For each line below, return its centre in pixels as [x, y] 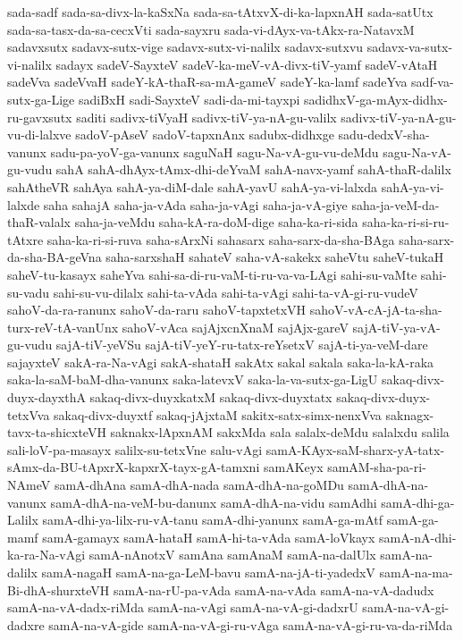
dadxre [26, 624]
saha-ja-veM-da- [396, 204]
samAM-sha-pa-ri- [377, 467]
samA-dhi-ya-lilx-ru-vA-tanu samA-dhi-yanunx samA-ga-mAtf [213, 520]
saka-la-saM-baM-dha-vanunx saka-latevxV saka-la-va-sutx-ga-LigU [193, 379]
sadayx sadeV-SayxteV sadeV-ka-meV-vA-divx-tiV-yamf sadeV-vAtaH [247, 64]
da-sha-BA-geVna [55, 257]
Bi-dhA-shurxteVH [59, 589]
